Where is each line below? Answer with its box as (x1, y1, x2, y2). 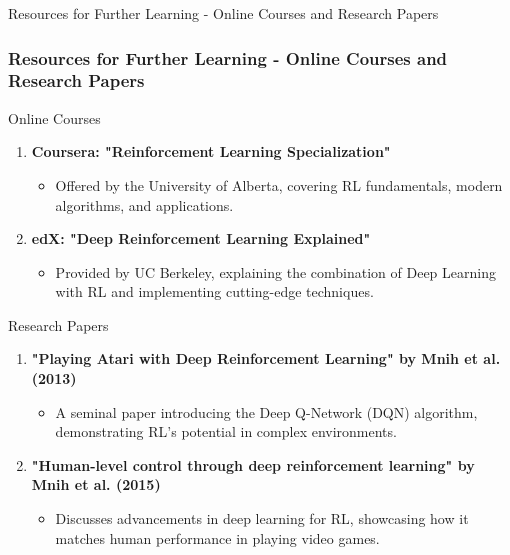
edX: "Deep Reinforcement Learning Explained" (31, 228, 371, 249)
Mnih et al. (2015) (31, 474, 161, 495)
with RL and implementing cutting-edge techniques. (55, 281, 374, 302)
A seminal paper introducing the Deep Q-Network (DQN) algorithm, (55, 401, 478, 422)
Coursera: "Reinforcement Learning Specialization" (31, 141, 391, 162)
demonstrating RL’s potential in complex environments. (55, 421, 397, 442)
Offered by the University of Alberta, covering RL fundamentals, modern (55, 174, 503, 195)
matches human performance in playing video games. (55, 527, 380, 548)
